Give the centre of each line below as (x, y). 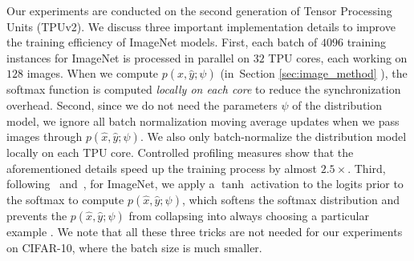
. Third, (367, 168)
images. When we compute (93, 73)
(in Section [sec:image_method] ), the (314, 73)
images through (45, 137)
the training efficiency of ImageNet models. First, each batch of (162, 42)
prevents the (37, 215)
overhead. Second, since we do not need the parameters (142, 104)
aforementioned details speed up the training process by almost (162, 168)
